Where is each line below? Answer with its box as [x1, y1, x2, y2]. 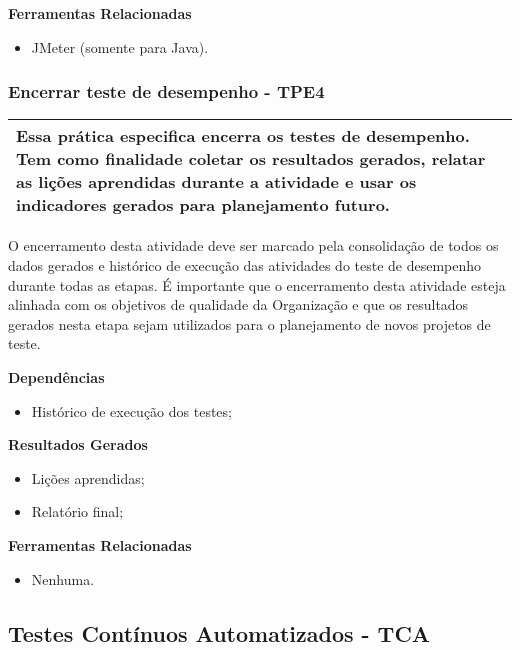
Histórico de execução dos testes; [31, 400, 232, 421]
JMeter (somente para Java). [31, 36, 209, 57]
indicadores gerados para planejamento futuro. [16, 193, 390, 217]
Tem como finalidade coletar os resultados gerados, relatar [16, 147, 486, 171]
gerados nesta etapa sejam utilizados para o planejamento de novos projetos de [8, 313, 491, 334]
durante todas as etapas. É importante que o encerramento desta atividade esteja [8, 274, 506, 295]
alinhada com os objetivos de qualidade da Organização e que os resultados [8, 294, 469, 315]
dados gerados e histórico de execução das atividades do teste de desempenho [8, 255, 482, 275]
